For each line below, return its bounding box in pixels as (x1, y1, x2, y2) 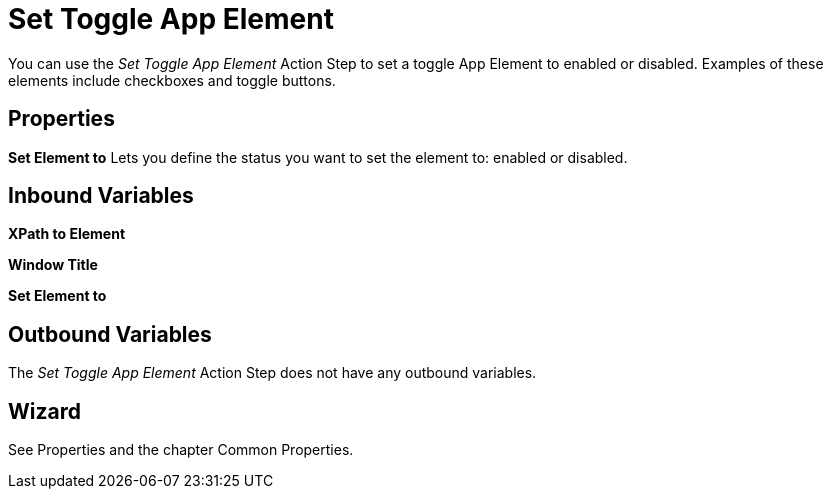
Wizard (8, 398, 81, 424)
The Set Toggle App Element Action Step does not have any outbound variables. (8, 364, 537, 382)
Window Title (8, 256, 98, 274)
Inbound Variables (8, 183, 194, 209)
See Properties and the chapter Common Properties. (8, 441, 354, 459)
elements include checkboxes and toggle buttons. (8, 71, 336, 89)
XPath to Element (8, 225, 126, 243)
